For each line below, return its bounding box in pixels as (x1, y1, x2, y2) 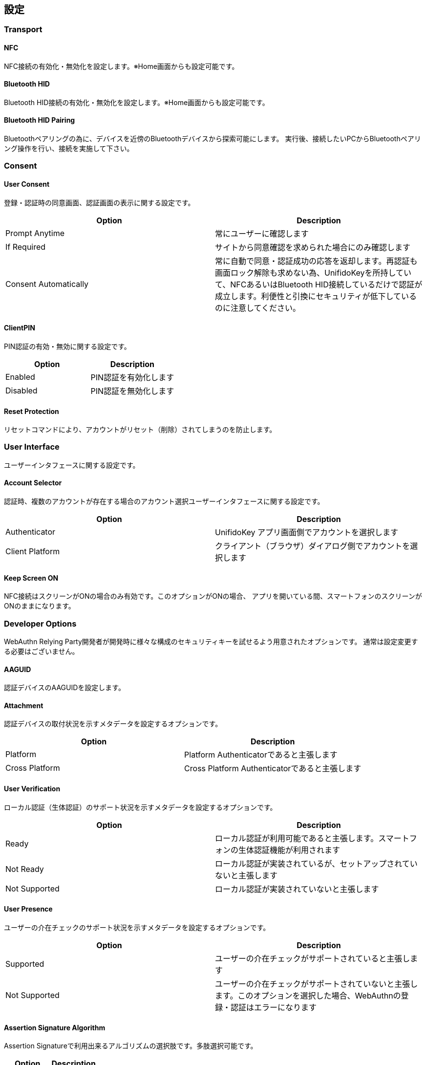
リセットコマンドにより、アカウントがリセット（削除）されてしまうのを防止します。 (4, 425, 277, 434)
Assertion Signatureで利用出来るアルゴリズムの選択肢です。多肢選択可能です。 (4, 1042, 257, 1050)
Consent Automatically (5, 279, 89, 289)
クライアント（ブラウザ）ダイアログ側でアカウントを (215, 541, 410, 551)
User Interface (4, 442, 60, 452)
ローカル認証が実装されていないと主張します (215, 884, 379, 894)
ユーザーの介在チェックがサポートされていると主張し (215, 953, 410, 963)
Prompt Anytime (5, 228, 65, 238)
